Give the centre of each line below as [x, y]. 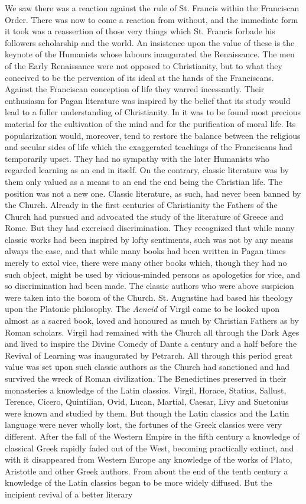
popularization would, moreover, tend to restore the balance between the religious [153, 135]
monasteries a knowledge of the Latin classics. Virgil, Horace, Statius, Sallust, [146, 390]
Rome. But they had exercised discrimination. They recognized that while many [150, 228]
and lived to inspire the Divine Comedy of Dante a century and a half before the [151, 344]
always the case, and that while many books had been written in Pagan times [145, 251]
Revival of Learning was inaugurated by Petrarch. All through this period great [149, 355]
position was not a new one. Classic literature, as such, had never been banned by [153, 193]
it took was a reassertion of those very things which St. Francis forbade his [140, 31]
